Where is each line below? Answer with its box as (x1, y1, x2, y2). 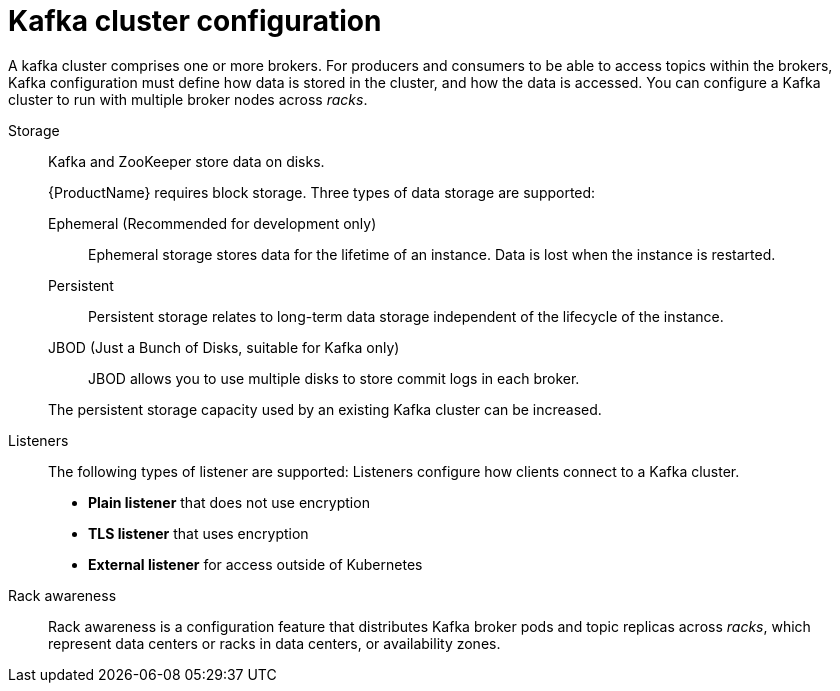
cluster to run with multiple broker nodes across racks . (8, 90, 368, 108)
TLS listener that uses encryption (88, 524, 309, 542)
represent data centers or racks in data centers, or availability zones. (48, 634, 501, 652)
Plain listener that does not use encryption (88, 493, 370, 511)
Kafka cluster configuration (8, 4, 382, 38)
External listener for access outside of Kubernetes (88, 555, 423, 573)
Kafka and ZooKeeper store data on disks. (48, 152, 325, 170)
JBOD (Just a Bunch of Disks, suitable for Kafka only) (48, 338, 400, 356)
